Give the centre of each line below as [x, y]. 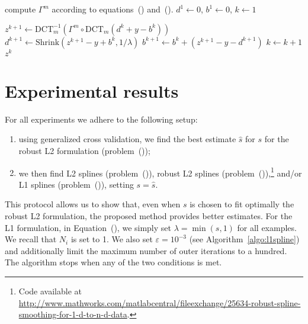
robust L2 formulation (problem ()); [84, 150]
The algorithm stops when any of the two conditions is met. [113, 262]
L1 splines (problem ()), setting [76, 184]
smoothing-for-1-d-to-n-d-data [73, 314]
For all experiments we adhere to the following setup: [101, 119]
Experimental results [92, 90]
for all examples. [267, 227]
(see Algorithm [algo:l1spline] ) [244, 239]
